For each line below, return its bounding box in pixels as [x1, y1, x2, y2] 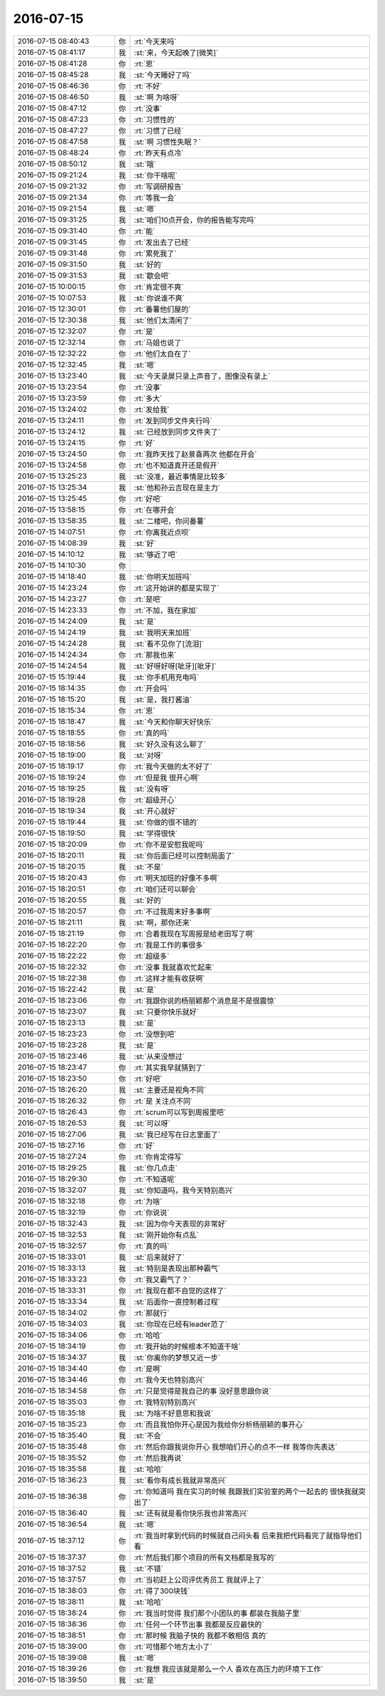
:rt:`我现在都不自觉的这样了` [133, 1286, 227, 1296]
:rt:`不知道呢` [133, 1174, 177, 1184]
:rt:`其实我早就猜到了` [133, 1062, 205, 1072]
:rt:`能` [133, 226, 155, 236]
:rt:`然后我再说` [133, 1453, 184, 1463]
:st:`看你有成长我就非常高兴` [133, 1475, 228, 1485]
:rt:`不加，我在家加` [133, 605, 198, 615]
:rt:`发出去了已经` [133, 237, 191, 247]
